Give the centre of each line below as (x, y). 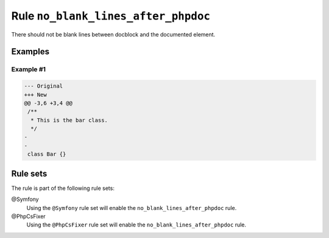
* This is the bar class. (69, 120)
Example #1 (28, 69)
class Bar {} (47, 154)
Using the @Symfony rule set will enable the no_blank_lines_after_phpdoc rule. (132, 208)
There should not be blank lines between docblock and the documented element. (113, 34)
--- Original (44, 86)
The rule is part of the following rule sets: (63, 188)
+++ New (35, 95)
